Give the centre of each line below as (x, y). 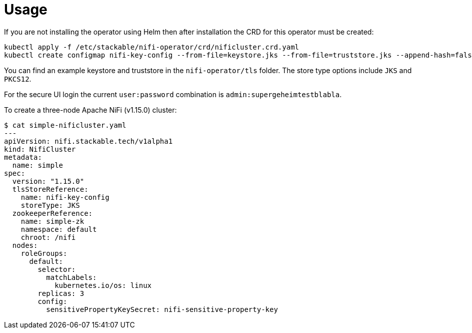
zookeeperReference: (52, 213)
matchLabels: (71, 277)
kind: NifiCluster (40, 149)
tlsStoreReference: (50, 189)
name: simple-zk (52, 221)
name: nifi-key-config (65, 197)
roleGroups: (44, 253)
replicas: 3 (61, 293)
